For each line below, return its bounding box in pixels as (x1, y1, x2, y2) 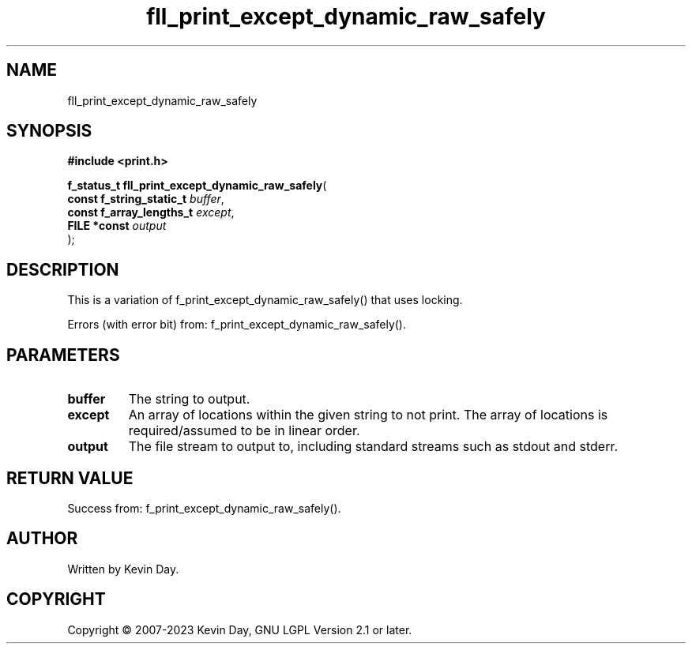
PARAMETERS (6, 344, 120, 365)
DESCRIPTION (6, 259, 119, 280)
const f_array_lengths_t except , (67, 205, 235, 220)
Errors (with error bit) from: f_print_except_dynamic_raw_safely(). (67, 317, 407, 332)
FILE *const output (67, 219, 167, 233)
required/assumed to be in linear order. (128, 423, 360, 439)
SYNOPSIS (6, 121, 92, 141)
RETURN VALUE (6, 468, 134, 488)
